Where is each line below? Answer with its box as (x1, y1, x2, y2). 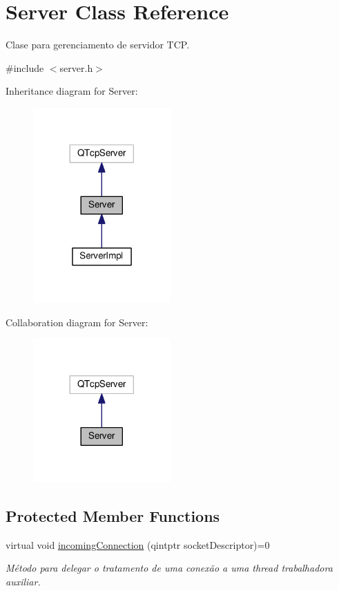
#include (6, 60, 44, 75)
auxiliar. (6, 574, 41, 588)
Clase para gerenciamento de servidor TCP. (6, 37, 190, 52)
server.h (59, 60, 93, 75)
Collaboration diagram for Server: (6, 315, 148, 329)
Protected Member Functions (6, 505, 220, 526)
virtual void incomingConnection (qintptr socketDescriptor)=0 (6, 537, 270, 552)
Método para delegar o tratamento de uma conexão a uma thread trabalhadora (6, 561, 333, 575)
